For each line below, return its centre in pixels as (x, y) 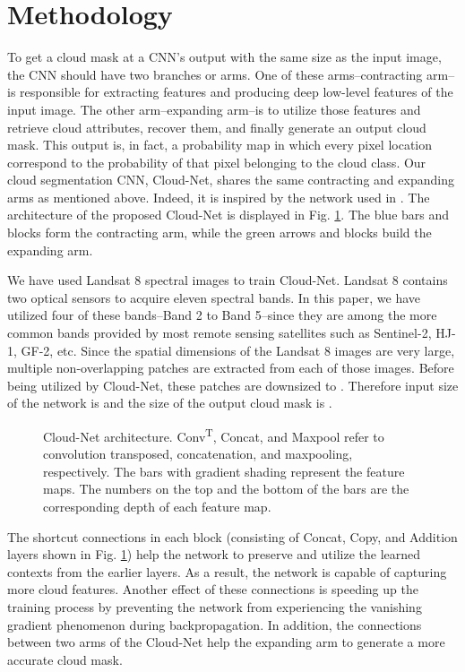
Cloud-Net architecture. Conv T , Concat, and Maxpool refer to (214, 435)
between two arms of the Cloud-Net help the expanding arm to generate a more (226, 642)
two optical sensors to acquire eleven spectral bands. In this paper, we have (214, 297)
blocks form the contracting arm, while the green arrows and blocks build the (220, 233)
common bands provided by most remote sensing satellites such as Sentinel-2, (220, 333)
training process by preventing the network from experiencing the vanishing (215, 607)
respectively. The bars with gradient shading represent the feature (224, 471)
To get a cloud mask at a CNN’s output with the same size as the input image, (224, 57)
